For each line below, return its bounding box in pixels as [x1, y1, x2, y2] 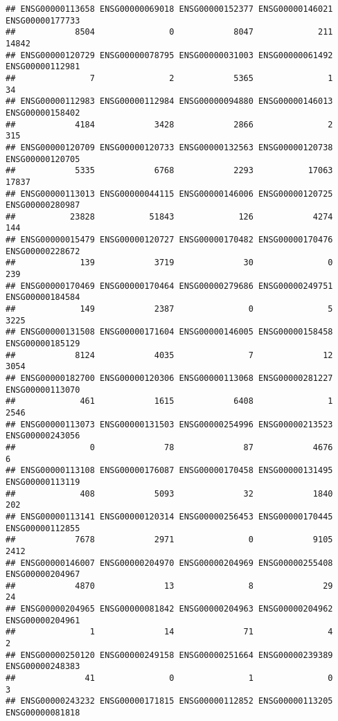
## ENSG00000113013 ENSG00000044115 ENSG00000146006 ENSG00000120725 [6, 188, 333, 199]
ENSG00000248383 [6, 661, 80, 672]
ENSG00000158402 [6, 107, 80, 118]
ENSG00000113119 [6, 477, 80, 487]
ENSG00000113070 [6, 384, 80, 395]
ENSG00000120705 [6, 154, 80, 164]
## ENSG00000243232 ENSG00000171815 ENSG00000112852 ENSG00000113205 [6, 696, 333, 706]
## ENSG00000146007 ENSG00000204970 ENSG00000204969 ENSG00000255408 [6, 558, 333, 568]
